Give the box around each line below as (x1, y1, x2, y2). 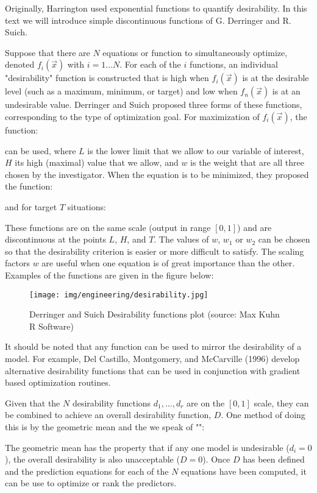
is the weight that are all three (190, 156, 304, 169)
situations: (67, 200, 106, 213)
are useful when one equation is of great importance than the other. (41, 257, 295, 269)
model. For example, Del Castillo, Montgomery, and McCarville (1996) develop (5, 352, 300, 364)
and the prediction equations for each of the (5, 464, 169, 477)
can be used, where (5, 144, 76, 157)
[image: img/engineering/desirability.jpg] (29, 290, 208, 299)
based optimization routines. (5, 376, 111, 389)
